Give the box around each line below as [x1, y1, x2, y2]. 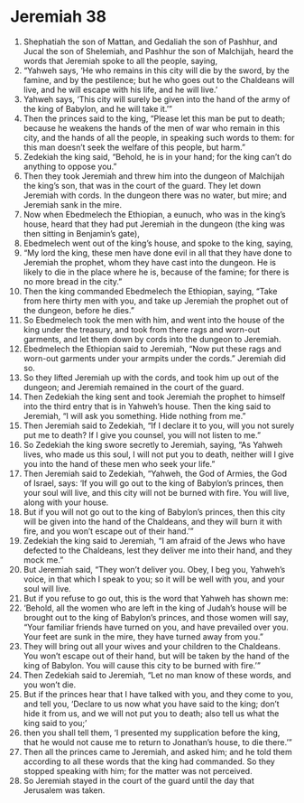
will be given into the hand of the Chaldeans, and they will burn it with [23, 516, 282, 527]
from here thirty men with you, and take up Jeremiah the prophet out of [23, 295, 289, 306]
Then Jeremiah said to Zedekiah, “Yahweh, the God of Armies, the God [23, 468, 288, 479]
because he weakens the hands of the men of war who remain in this [23, 122, 281, 133]
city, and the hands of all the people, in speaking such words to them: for [23, 132, 295, 143]
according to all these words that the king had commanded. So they [23, 756, 276, 767]
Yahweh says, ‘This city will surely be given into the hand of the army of [23, 93, 290, 105]
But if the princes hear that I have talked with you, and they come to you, [23, 688, 294, 699]
